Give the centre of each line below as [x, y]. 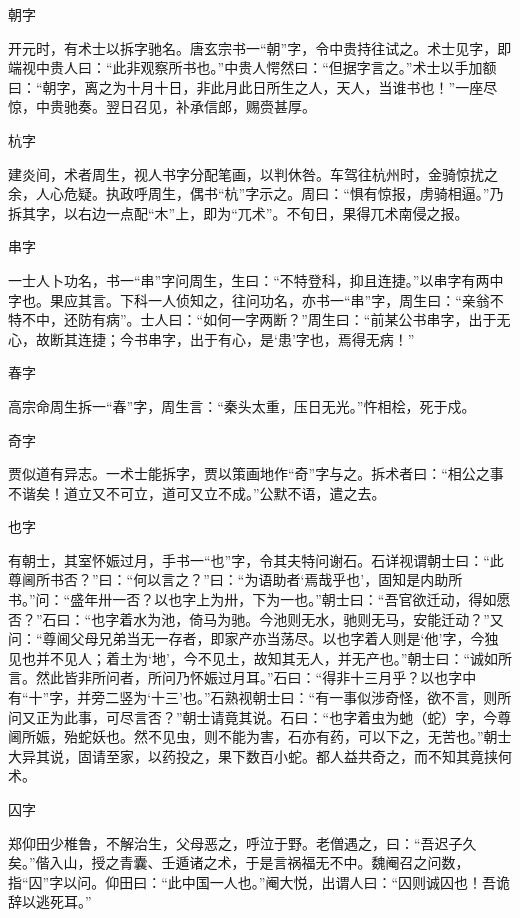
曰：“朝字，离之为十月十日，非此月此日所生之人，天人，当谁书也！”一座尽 [253, 86]
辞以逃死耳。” [50, 901]
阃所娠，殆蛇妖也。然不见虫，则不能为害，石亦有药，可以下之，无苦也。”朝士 [260, 736]
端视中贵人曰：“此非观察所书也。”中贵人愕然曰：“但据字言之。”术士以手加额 [252, 67]
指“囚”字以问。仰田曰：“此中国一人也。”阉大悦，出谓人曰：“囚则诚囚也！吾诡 [259, 881]
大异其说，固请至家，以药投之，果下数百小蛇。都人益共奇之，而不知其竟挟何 [260, 755]
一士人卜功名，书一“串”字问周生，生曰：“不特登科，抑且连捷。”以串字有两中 [256, 279]
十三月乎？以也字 [406, 677]
